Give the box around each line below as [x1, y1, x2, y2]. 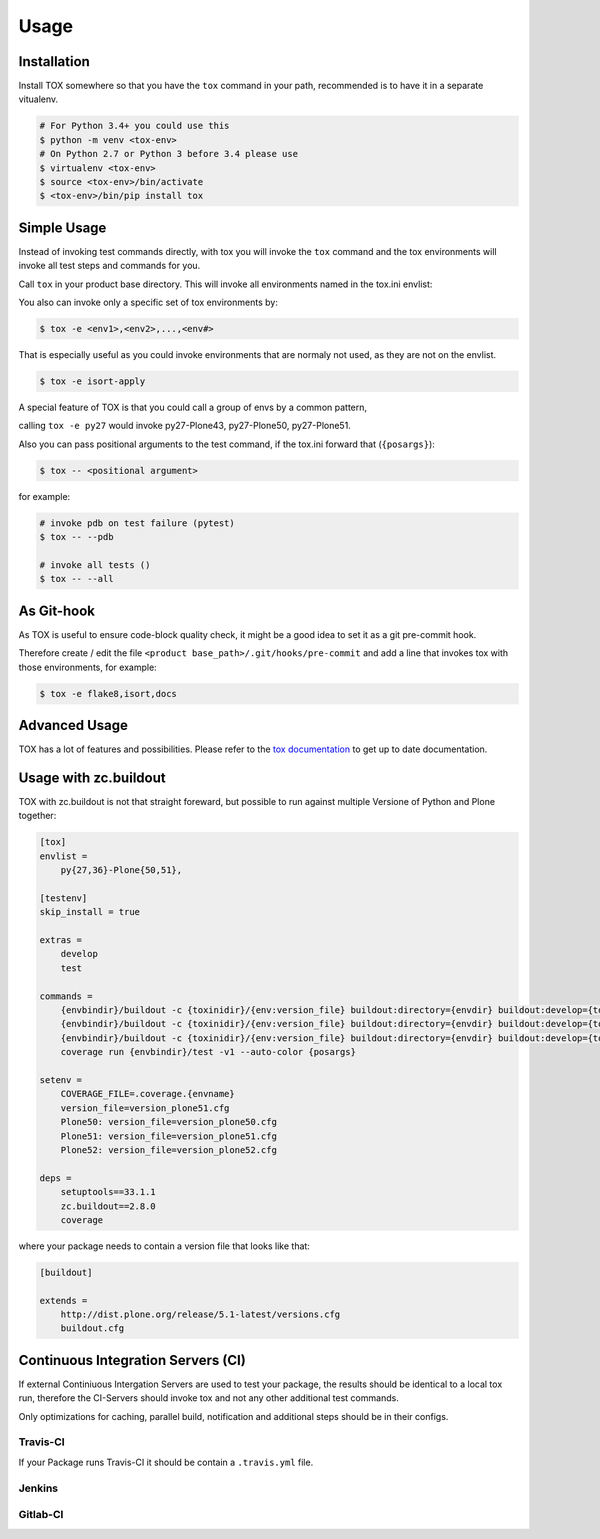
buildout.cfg [60, 1323, 125, 1334]
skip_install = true [39, 906, 140, 918]
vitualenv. [18, 93, 59, 105]
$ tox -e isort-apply [39, 376, 146, 387]
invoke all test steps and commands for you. [18, 260, 201, 272]
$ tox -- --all [39, 573, 114, 585]
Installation [18, 53, 90, 70]
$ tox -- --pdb [39, 531, 114, 543]
